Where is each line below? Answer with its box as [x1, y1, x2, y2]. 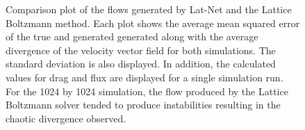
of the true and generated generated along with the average [6, 29, 258, 44]
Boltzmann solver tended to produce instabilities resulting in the [6, 97, 281, 112]
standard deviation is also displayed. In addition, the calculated [6, 56, 276, 71]
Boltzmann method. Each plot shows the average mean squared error [6, 15, 300, 30]
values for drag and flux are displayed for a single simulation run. [6, 70, 283, 84]
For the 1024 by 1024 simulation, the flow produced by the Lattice [6, 83, 288, 98]
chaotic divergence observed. [6, 111, 126, 125]
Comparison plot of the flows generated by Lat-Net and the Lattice [6, 2, 292, 16]
